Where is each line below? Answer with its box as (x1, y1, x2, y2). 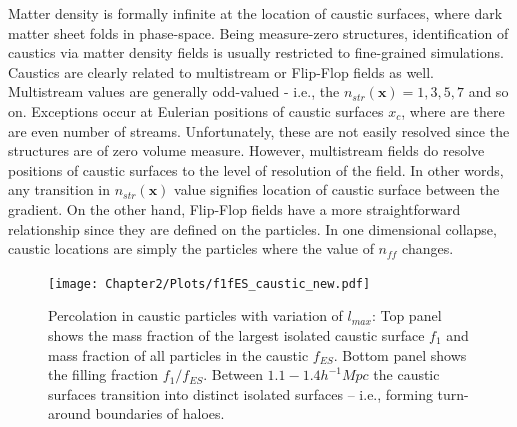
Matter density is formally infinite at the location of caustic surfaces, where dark (8, 3, 503, 23)
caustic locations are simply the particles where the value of (8, 238, 374, 259)
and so (468, 81, 509, 102)
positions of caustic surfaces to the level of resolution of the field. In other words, (8, 159, 504, 180)
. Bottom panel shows (333, 344, 467, 365)
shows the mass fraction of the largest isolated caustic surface (48, 324, 425, 345)
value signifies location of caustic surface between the (174, 179, 500, 200)
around (48, 403, 91, 424)
